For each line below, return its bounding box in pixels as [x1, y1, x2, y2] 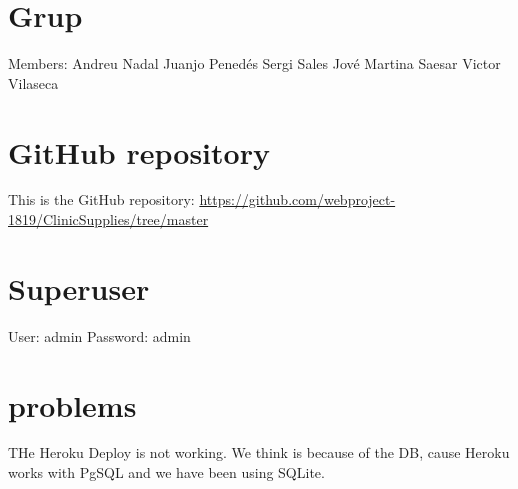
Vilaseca [8, 72, 59, 93]
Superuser [8, 267, 150, 308]
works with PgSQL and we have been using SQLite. [8, 462, 325, 483]
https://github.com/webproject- [199, 189, 396, 210]
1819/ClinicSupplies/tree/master [8, 209, 209, 230]
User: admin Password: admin [8, 325, 191, 346]
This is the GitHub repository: [8, 189, 195, 210]
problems [8, 384, 137, 425]
